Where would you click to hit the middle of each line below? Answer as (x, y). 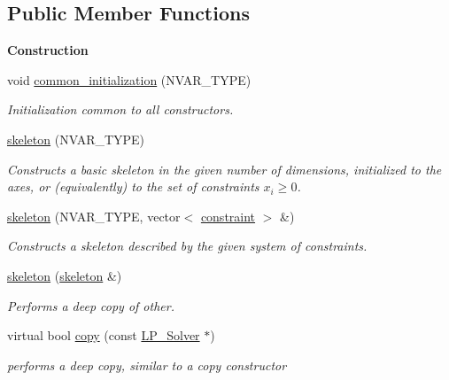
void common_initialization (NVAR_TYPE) (129, 79)
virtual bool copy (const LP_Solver (104, 335)
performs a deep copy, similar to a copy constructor (147, 364)
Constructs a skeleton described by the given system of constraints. (187, 246)
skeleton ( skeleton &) (65, 275)
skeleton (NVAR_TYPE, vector (94, 216)
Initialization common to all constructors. (120, 109)
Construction (48, 50)
